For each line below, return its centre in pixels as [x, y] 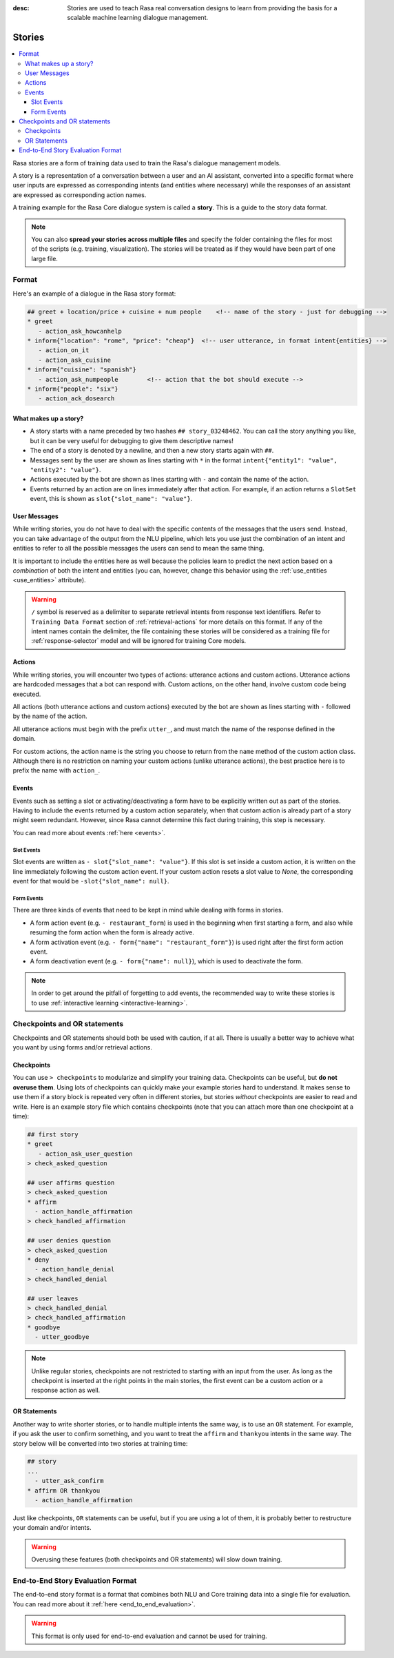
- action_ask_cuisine [75, 360]
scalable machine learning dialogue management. [138, 18]
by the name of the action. [50, 716]
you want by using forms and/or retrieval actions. [83, 1047]
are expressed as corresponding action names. [80, 195]
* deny [38, 1260]
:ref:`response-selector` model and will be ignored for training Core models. [139, 641]
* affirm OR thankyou [64, 1491]
